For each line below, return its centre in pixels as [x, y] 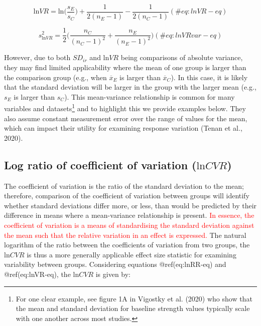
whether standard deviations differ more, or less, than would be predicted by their [130, 205]
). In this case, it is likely [209, 77]
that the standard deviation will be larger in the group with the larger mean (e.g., [130, 87]
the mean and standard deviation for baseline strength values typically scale [133, 308]
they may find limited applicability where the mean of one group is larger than [125, 67]
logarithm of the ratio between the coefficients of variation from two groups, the [127, 245]
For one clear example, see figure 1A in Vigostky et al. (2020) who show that [134, 298]
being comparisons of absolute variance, [182, 57]
